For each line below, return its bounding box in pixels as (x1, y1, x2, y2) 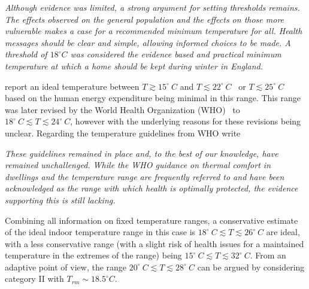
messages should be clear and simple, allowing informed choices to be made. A (5, 36, 291, 48)
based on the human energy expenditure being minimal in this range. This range (5, 92, 301, 104)
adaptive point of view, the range (5, 260, 127, 273)
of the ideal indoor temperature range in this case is (5, 226, 196, 238)
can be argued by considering (197, 260, 305, 273)
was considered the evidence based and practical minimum (70, 48, 281, 60)
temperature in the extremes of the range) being (5, 249, 182, 261)
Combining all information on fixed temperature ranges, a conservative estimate (5, 214, 298, 226)
